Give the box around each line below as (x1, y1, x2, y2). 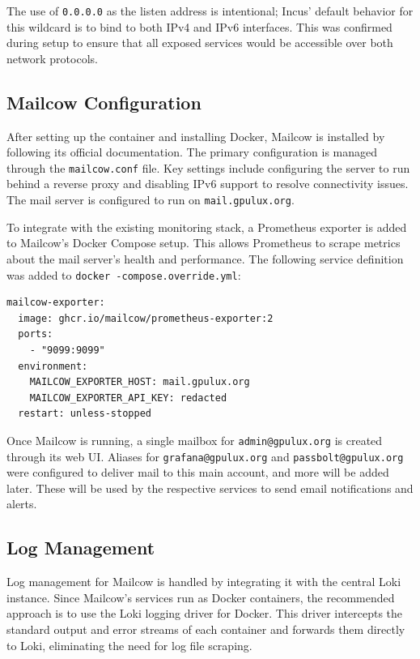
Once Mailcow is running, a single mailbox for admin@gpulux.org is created (6, 431, 383, 448)
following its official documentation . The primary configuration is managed (6, 143, 378, 160)
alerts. (6, 495, 37, 512)
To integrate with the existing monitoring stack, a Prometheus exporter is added (6, 218, 407, 235)
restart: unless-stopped (18, 408, 151, 420)
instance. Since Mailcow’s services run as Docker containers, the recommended (6, 588, 395, 606)
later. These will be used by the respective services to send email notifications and (6, 479, 414, 496)
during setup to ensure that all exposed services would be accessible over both (6, 34, 393, 51)
